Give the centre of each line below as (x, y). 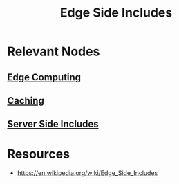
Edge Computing (44, 77)
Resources (39, 154)
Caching (26, 101)
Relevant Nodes (54, 52)
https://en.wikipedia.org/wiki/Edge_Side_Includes (87, 173)
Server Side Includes (53, 124)
